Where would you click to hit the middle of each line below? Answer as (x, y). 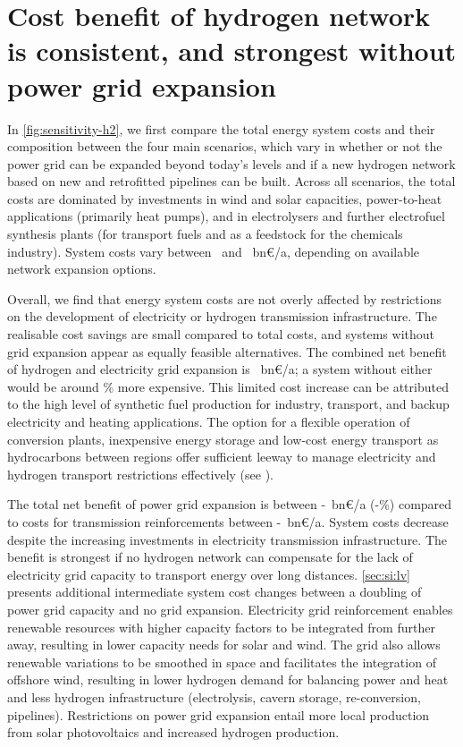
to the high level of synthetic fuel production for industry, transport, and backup (228, 404)
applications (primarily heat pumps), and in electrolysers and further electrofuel (226, 216)
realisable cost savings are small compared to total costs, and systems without (221, 334)
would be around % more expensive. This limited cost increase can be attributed (228, 386)
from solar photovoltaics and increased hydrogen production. (173, 732)
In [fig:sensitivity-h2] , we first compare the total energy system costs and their (221, 128)
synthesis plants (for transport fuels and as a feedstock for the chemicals (205, 234)
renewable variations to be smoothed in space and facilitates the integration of (222, 662)
